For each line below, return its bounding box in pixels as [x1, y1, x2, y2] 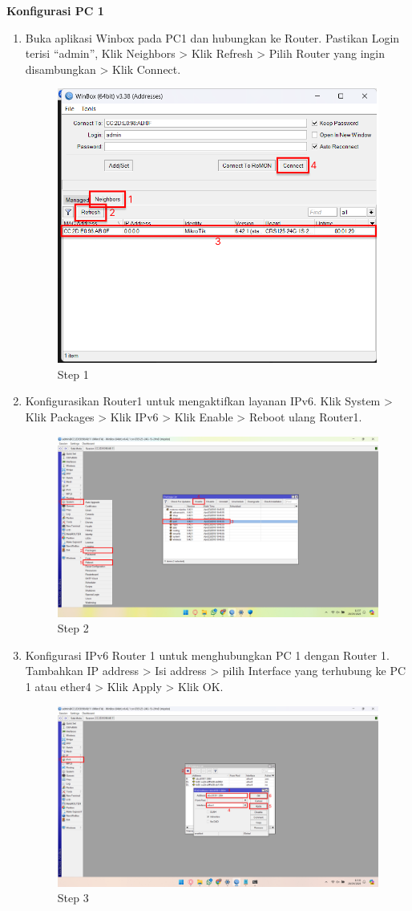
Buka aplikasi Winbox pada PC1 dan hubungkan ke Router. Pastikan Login [25, 29, 400, 46]
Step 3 [57, 889, 89, 906]
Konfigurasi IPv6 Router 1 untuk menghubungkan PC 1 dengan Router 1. [25, 646, 390, 663]
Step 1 [57, 365, 89, 382]
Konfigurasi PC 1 [6, 2, 104, 18]
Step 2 [57, 620, 89, 636]
